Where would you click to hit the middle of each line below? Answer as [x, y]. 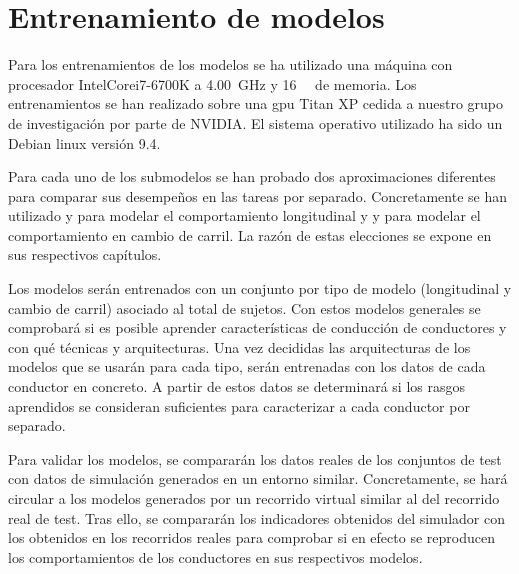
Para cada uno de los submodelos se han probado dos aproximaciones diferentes [252, 176]
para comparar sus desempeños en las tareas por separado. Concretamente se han [257, 195]
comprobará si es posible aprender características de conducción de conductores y [257, 327]
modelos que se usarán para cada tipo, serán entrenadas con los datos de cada [247, 366]
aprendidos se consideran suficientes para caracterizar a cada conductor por [239, 405]
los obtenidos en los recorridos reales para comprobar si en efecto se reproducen [251, 537]
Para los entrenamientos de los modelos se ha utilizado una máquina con [230, 64]
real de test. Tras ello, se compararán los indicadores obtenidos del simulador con [256, 517]
